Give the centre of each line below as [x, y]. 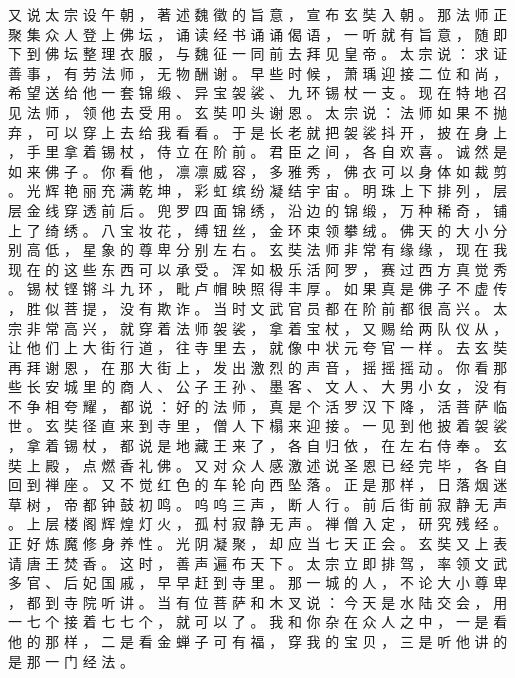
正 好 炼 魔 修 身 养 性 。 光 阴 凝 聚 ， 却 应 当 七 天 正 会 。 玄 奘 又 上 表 [258, 543]
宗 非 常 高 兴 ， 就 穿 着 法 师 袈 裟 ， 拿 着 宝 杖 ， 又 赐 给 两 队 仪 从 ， [258, 327]
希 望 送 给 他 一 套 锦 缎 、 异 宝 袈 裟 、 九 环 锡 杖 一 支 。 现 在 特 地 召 [258, 92]
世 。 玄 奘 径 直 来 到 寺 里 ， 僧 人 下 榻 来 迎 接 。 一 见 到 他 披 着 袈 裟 [258, 425]
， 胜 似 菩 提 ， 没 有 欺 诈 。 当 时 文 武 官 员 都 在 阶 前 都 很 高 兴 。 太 [258, 307]
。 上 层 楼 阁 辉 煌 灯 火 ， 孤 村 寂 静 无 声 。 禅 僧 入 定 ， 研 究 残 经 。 [258, 523]
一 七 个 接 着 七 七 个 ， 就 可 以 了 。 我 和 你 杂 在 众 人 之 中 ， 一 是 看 [258, 621]
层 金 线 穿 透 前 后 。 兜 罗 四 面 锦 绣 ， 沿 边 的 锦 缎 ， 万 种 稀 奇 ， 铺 [258, 209]
